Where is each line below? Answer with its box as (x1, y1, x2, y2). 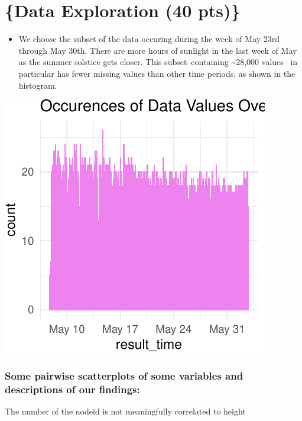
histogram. (18, 79, 57, 91)
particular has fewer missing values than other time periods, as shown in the (18, 67, 295, 79)
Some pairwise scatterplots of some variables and (5, 368, 243, 383)
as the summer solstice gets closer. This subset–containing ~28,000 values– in (18, 56, 298, 68)
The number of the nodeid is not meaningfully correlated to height (5, 404, 246, 417)
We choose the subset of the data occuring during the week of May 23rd (18, 33, 280, 45)
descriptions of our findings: (5, 381, 140, 396)
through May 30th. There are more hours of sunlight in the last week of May (18, 44, 297, 56)
